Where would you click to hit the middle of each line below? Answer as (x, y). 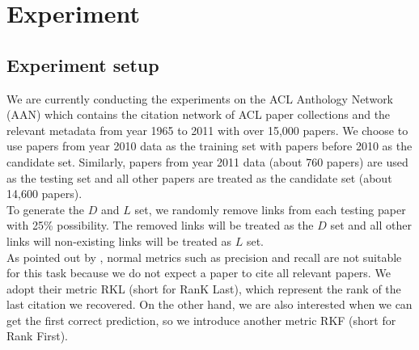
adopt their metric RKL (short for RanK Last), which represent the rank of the (204, 288)
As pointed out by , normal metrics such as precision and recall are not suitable (204, 257)
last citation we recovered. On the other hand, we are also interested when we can (209, 304)
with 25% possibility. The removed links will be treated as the (160, 225)
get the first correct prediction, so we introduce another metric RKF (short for (201, 320)
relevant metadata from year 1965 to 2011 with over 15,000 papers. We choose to (207, 130)
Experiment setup (83, 64)
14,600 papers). (44, 194)
